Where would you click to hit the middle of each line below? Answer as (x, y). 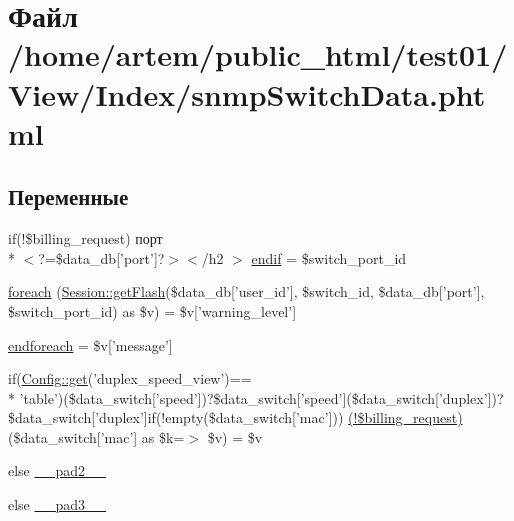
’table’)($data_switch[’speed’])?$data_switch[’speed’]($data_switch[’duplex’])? (261, 397)
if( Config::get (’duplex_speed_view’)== (130, 378)
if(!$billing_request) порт (85, 238)
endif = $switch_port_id (329, 257)
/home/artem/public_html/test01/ (258, 54)
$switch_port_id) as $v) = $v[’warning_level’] (152, 310)
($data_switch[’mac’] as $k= (96, 436)
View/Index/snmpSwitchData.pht (247, 93)
